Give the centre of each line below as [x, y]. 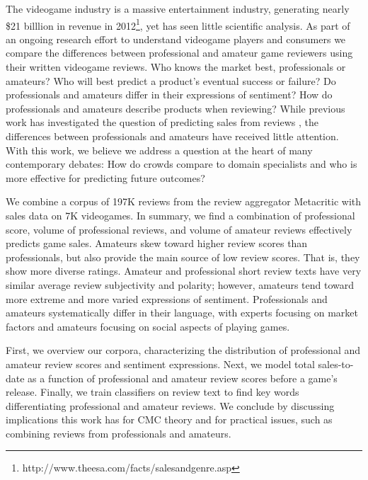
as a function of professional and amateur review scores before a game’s [183, 378]
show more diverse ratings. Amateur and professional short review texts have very [184, 271]
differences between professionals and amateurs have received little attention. [172, 136]
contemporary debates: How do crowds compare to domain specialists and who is [182, 164]
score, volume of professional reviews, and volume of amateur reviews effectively [179, 229]
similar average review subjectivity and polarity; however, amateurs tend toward [180, 284]
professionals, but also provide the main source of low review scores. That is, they [183, 257]
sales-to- [336, 364]
